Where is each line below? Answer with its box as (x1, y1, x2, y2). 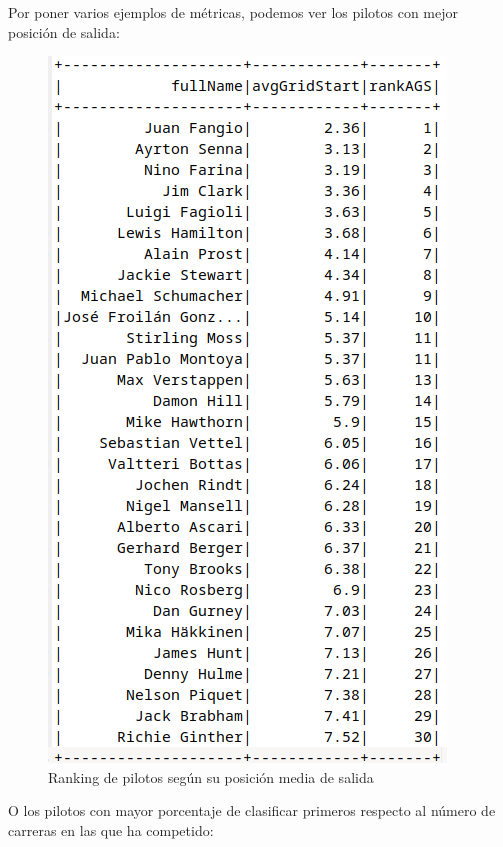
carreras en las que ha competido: (8, 819, 214, 840)
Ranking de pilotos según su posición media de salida (48, 766, 374, 787)
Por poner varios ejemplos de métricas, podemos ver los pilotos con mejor (8, 2, 459, 22)
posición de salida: (8, 21, 120, 42)
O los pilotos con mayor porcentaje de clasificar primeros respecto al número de (8, 800, 496, 821)
